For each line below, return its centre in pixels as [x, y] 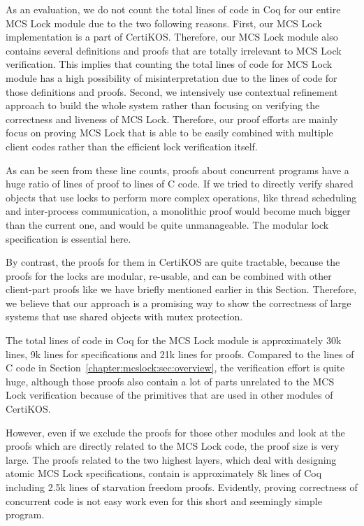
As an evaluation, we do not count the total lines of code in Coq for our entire [173, 9]
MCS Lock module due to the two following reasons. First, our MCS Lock [164, 23]
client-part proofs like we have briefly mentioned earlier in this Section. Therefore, [181, 289]
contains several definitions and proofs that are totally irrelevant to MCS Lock [174, 50]
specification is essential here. [68, 238]
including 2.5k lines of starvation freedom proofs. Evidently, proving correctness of [182, 487]
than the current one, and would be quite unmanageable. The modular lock [167, 224]
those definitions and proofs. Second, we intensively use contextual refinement [172, 91]
